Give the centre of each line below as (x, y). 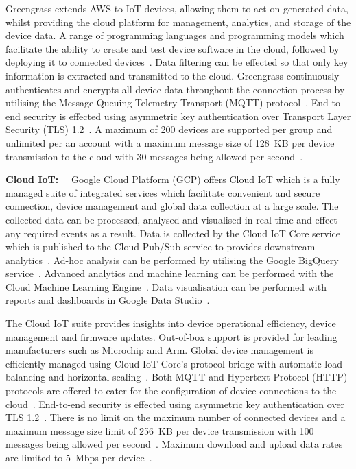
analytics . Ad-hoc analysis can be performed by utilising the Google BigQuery (172, 260)
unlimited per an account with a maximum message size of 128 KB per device (170, 142)
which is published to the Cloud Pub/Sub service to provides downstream (161, 246)
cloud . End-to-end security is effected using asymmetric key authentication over (175, 404)
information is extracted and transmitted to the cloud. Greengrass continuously (173, 75)
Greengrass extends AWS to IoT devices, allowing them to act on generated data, (177, 8)
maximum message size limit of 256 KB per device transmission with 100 (160, 430)
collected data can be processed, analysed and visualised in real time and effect (171, 219)
